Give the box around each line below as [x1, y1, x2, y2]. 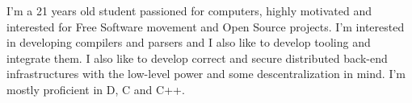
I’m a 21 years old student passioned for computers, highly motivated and [6, 2, 372, 19]
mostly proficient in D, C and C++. [6, 80, 185, 97]
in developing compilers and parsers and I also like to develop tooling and [6, 34, 371, 51]
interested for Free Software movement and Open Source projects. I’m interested [6, 18, 405, 35]
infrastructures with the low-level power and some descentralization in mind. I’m [6, 65, 406, 82]
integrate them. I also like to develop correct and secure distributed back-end [6, 49, 388, 66]
